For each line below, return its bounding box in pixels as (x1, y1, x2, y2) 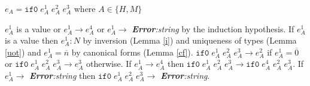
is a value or (16, 22, 61, 35)
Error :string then (29, 69, 96, 81)
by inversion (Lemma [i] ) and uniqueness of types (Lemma (83, 34, 297, 47)
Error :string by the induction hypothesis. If (132, 22, 294, 35)
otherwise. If (86, 57, 132, 70)
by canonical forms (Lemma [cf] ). (71, 45, 193, 58)
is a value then (5, 34, 59, 47)
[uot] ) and (5, 45, 41, 58)
